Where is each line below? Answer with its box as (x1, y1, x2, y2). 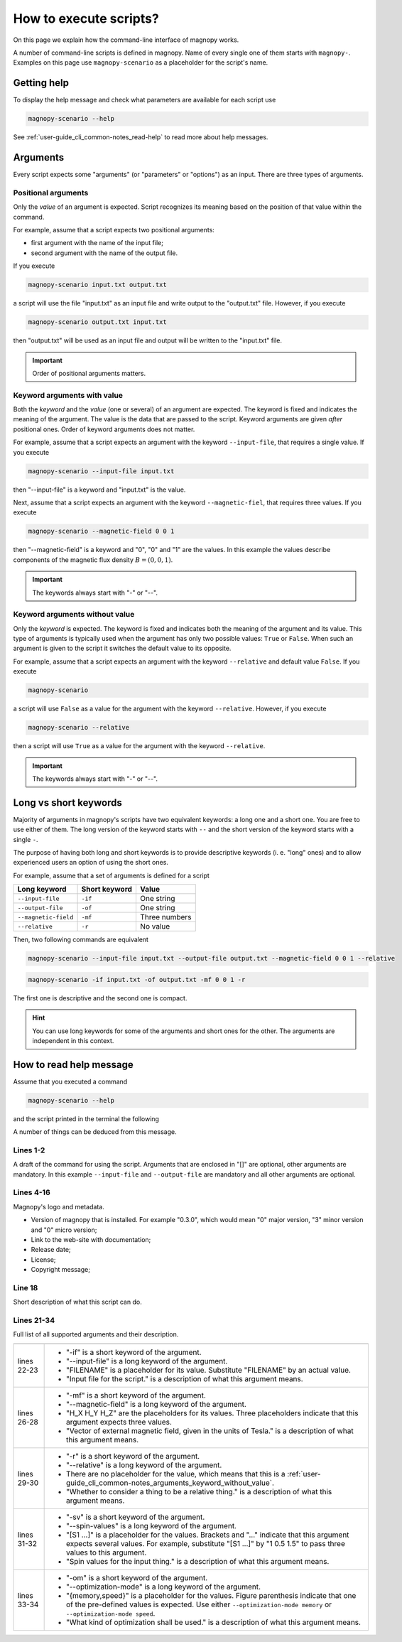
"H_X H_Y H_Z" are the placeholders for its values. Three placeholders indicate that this (66, 1408, 359, 1417)
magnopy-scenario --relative (28, 723, 130, 732)
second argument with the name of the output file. (31, 249, 178, 257)
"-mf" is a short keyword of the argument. (66, 1390, 206, 1400)
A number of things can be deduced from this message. (13, 1128, 177, 1136)
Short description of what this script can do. (13, 1297, 142, 1307)
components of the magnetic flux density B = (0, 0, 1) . (13, 555, 173, 564)
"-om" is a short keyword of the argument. (66, 1572, 208, 1582)
